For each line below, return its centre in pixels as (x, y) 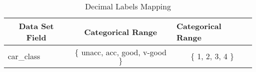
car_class (24, 56)
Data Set (36, 26)
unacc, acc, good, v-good (124, 52)
